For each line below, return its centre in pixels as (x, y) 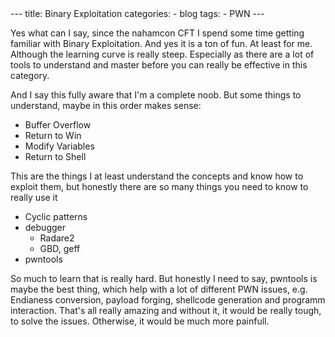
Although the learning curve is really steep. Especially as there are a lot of (162, 54)
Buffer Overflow (58, 125)
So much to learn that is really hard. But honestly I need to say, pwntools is (164, 278)
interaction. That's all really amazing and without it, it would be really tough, (166, 310)
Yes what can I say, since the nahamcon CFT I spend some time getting (157, 33)
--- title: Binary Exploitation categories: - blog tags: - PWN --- (137, 13)
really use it (34, 197)
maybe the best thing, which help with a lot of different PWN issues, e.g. (159, 289)
